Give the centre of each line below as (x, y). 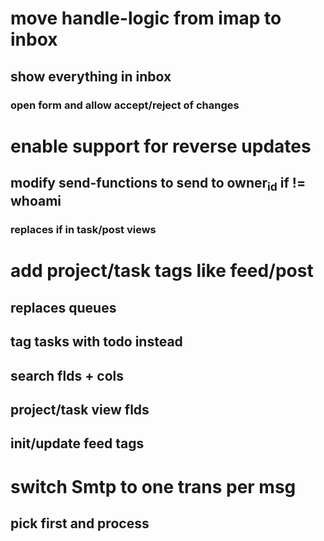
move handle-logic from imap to (146, 18)
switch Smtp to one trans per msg (153, 486)
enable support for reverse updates (161, 146)
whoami (36, 201)
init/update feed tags (77, 443)
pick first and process (80, 523)
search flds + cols (67, 375)
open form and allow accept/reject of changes (125, 105)
